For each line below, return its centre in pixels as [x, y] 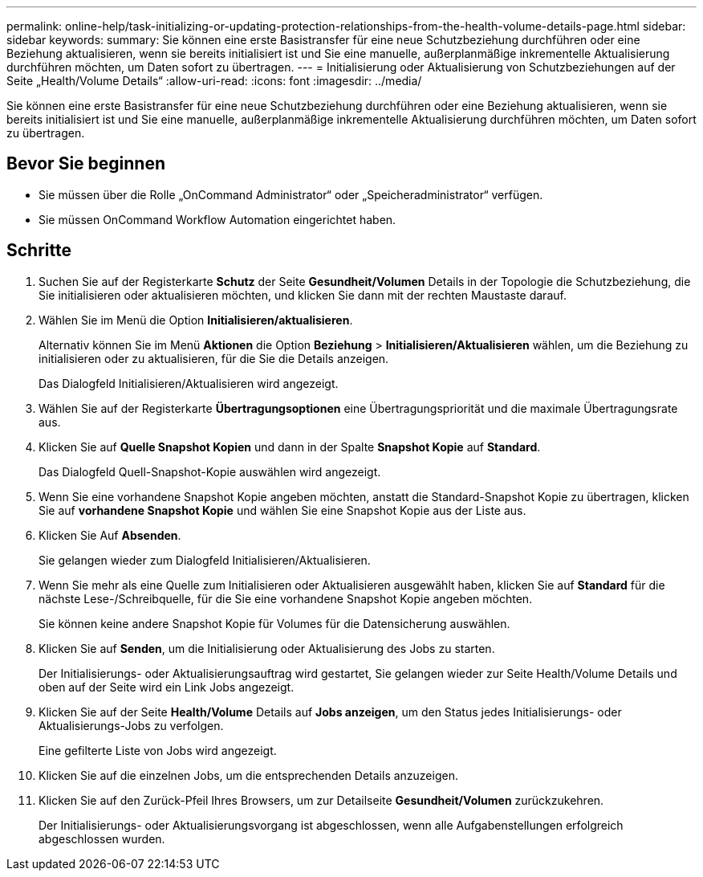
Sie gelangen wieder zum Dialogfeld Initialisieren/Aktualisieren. [205, 560]
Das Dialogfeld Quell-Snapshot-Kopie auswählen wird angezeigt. [210, 471]
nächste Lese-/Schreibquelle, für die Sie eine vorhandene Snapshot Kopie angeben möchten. [286, 598]
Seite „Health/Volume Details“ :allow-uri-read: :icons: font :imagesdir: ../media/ [214, 81]
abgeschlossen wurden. [102, 838]
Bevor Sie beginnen [86, 164]
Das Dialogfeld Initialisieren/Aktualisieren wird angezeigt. [189, 383]
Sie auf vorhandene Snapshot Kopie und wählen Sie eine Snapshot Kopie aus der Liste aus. [282, 510]
